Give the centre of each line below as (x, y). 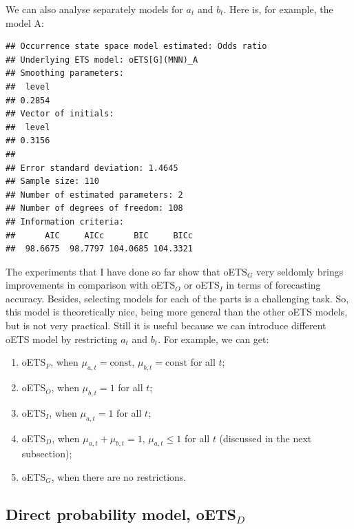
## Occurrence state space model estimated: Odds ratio (136, 46)
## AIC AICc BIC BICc (100, 235)
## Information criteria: (65, 221)
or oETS (202, 285)
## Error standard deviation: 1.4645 (92, 168)
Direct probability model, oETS (121, 514)
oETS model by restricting (62, 339)
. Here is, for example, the (278, 9)
